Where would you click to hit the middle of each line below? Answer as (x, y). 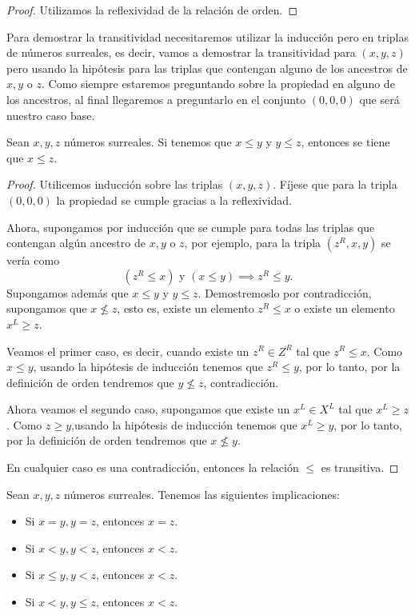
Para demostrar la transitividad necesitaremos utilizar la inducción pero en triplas (207, 36)
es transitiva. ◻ (360, 467)
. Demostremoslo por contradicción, (285, 292)
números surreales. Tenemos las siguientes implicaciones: (202, 494)
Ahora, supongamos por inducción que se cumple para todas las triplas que (191, 227)
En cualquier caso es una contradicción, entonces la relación (153, 467)
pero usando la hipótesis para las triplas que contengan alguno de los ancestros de (207, 68)
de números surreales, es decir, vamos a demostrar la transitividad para (181, 52)
